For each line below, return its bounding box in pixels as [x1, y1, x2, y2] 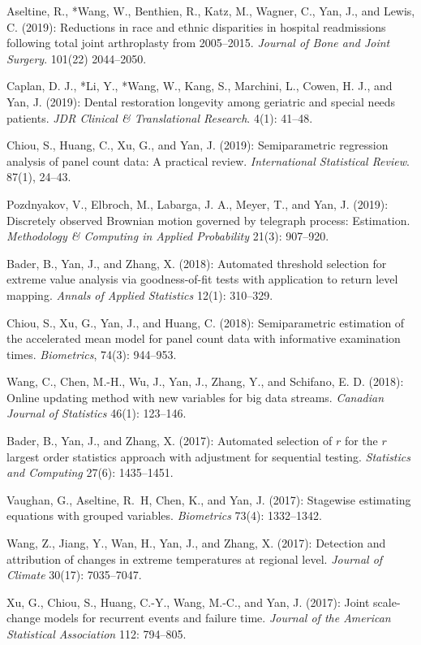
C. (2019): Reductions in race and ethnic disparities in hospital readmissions [6, 18, 386, 35]
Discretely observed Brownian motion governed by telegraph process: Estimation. [6, 211, 410, 228]
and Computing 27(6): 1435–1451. [6, 464, 174, 481]
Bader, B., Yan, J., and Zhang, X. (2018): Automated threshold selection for [6, 254, 387, 271]
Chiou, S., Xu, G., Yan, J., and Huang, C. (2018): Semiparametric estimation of [6, 314, 405, 331]
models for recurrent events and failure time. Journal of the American [44, 609, 391, 626]
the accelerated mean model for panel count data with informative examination [6, 330, 401, 347]
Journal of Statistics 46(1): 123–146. [6, 405, 187, 422]
